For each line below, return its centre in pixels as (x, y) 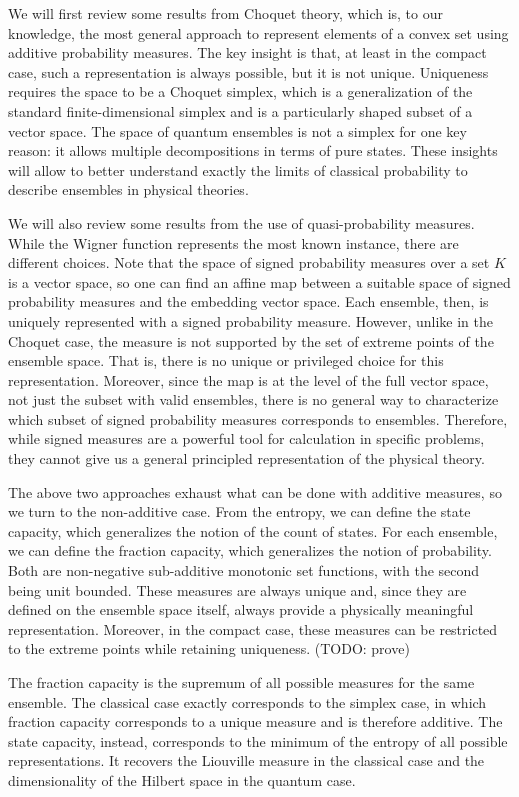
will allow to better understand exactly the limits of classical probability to (238, 169)
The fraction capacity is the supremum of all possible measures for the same (241, 682)
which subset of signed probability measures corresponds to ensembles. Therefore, (258, 418)
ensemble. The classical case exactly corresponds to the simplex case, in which (247, 701)
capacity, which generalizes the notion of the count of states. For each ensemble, (253, 530)
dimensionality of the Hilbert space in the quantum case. (182, 779)
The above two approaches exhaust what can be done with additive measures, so (255, 491)
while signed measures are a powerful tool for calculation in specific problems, (246, 438)
